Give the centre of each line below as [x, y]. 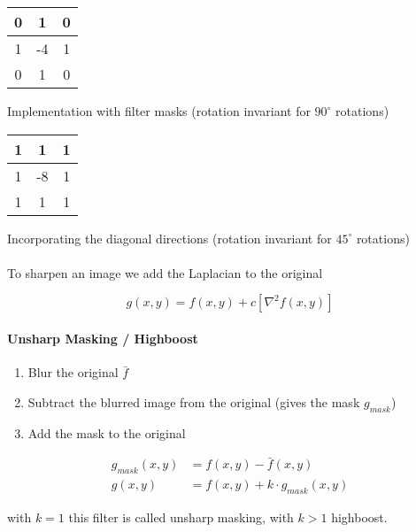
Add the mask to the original [107, 432]
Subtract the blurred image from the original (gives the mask [194, 401]
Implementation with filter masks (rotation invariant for [159, 111]
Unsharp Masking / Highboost [103, 338]
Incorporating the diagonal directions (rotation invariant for [169, 238]
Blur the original [73, 372]
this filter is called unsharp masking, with [181, 517]
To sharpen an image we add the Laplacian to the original [165, 272]
